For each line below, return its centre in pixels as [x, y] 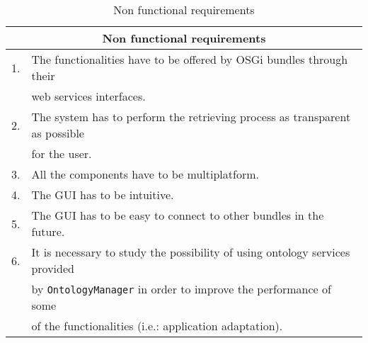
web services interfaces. [88, 96]
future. [48, 231]
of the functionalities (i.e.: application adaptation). [157, 326]
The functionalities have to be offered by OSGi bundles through [190, 59]
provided [53, 268]
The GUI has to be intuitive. [103, 195]
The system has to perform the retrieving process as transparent [191, 117]
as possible [58, 133]
